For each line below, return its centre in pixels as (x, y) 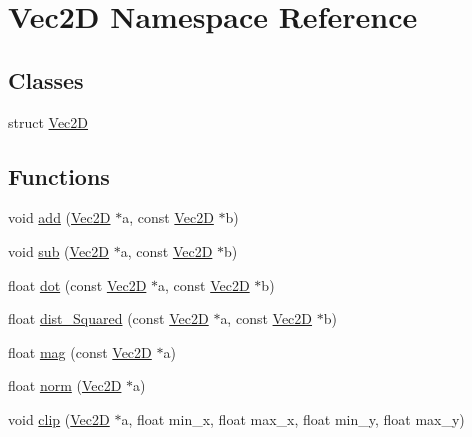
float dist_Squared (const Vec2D (108, 318)
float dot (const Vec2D (77, 284)
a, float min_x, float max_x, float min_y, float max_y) (293, 418)
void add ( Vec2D (59, 217)
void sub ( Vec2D (59, 250)
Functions (59, 175)
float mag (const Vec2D (80, 351)
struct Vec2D (48, 121)
